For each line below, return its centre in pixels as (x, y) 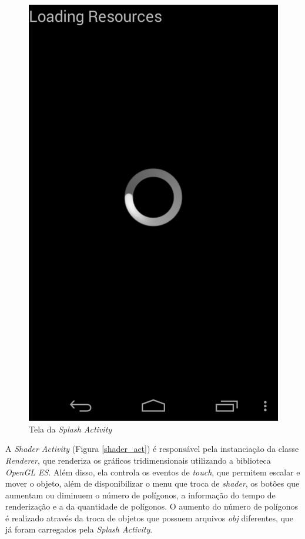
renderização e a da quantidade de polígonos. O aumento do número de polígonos (152, 506)
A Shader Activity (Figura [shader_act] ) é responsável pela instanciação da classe (152, 449)
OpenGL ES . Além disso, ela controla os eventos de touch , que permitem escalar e (153, 472)
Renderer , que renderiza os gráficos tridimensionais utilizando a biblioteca (138, 460)
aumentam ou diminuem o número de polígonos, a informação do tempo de (140, 495)
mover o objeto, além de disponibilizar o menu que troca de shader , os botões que (152, 483)
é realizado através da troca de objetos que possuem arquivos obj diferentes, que (149, 518)
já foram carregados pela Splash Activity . (79, 529)
